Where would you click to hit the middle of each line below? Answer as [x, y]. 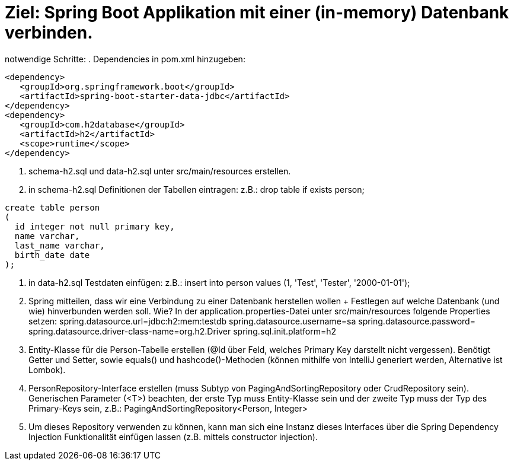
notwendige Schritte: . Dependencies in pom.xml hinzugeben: [125, 59]
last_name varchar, [60, 245]
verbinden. [49, 33]
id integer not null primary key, [95, 226]
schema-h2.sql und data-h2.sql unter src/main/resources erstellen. [160, 171]
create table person [52, 207]
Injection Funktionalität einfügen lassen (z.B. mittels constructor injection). [173, 437]
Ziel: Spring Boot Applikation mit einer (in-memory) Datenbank [257, 12]
